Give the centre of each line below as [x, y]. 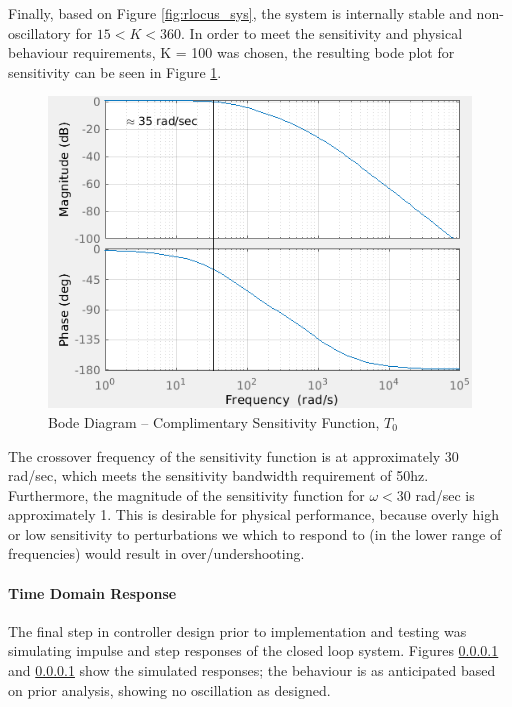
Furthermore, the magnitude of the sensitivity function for [186, 494]
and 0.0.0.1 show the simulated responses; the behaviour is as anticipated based [252, 670]
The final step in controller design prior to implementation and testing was [237, 630]
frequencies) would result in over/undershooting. [156, 553]
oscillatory [39, 32]
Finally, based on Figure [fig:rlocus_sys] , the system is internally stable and [240, 13]
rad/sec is [445, 494]
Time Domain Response [92, 592]
